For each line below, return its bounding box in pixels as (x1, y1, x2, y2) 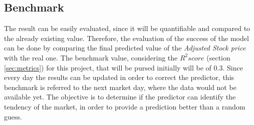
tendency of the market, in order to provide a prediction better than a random (4, 101, 245, 111)
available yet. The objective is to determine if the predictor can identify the (4, 91, 236, 102)
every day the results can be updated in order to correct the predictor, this (4, 72, 234, 82)
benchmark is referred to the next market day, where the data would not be (4, 81, 236, 92)
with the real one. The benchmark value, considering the (4, 52, 178, 62)
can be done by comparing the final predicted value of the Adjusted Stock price (4, 42, 246, 53)
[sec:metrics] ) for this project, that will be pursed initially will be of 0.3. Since (4, 62, 243, 72)
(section (206, 52, 230, 62)
